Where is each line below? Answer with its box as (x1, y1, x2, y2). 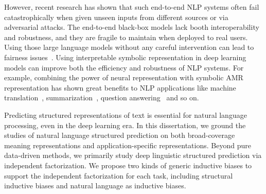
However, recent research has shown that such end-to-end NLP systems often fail (4, 2, 259, 12)
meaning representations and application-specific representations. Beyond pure (4, 139, 251, 150)
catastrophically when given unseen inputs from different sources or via (4, 11, 228, 22)
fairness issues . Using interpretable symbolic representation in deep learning (4, 51, 246, 62)
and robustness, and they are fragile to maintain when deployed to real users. (4, 31, 248, 42)
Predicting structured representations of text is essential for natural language (4, 109, 247, 120)
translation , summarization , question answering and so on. (4, 92, 199, 103)
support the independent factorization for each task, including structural (4, 170, 233, 181)
